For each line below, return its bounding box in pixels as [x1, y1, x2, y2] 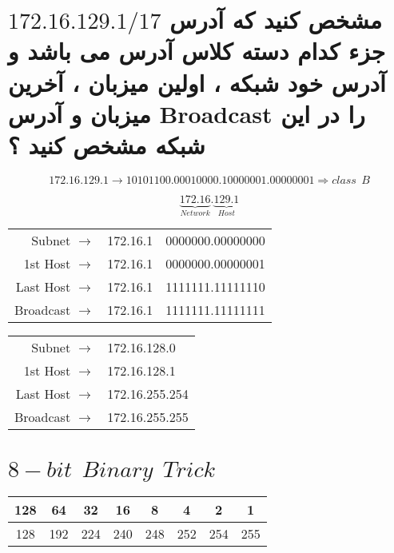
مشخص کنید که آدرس [169, 3, 382, 36]
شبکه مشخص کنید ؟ [8, 128, 205, 161]
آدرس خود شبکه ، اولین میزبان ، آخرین [8, 66, 386, 98]
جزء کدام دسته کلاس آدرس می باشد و [8, 34, 386, 67]
